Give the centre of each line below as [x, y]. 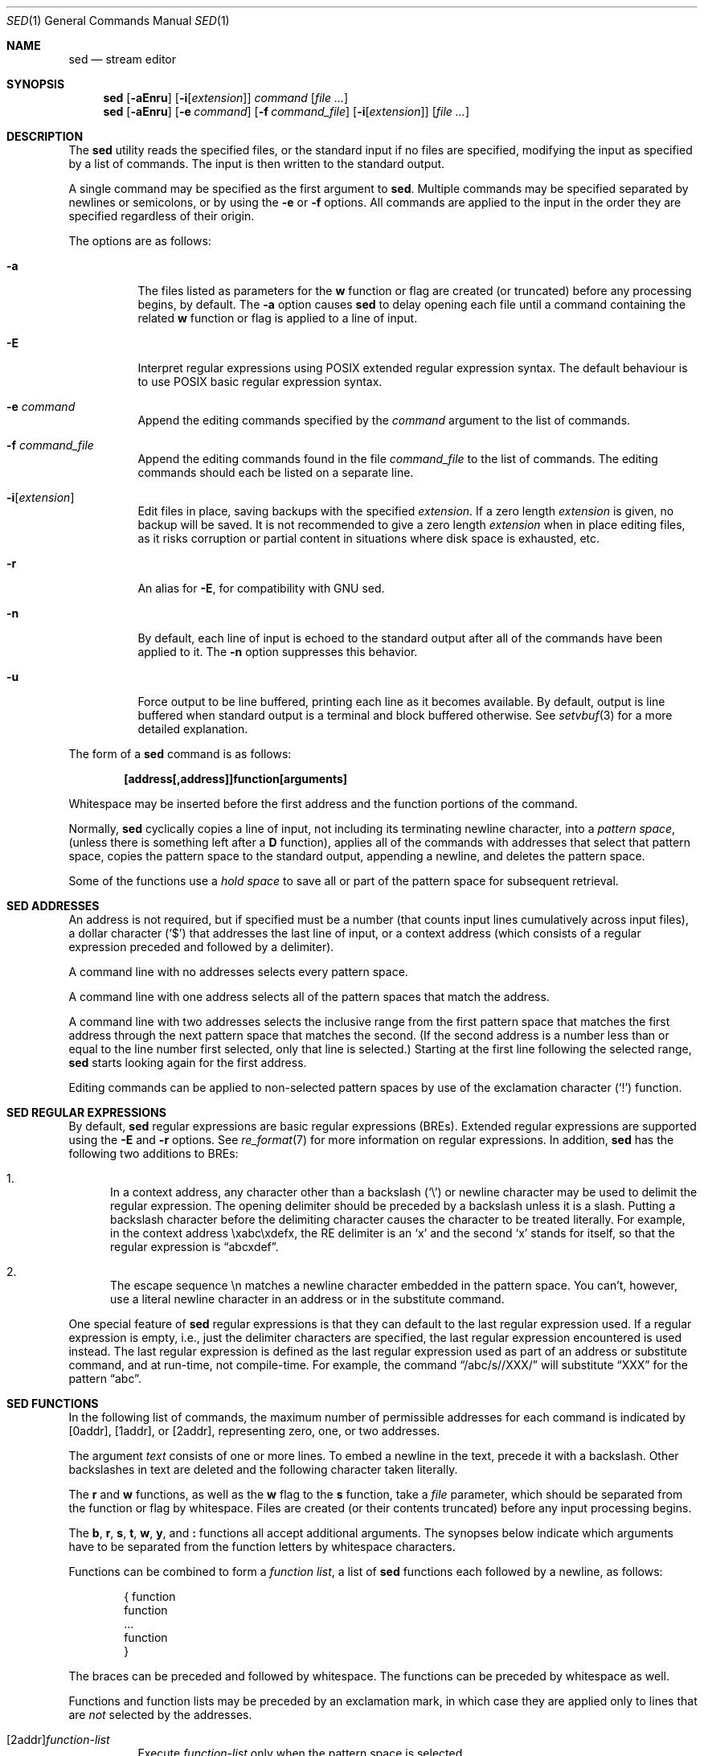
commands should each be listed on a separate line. [276, 472]
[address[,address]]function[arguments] [236, 779]
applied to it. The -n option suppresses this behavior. [278, 652]
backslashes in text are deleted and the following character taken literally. [263, 1469]
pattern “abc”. [105, 1379]
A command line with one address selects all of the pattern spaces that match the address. [309, 997]
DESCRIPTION [45, 136]
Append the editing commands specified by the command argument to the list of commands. [384, 420]
